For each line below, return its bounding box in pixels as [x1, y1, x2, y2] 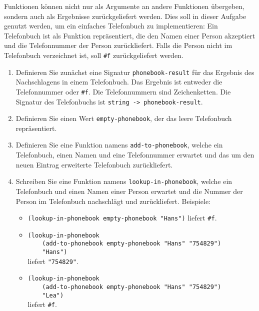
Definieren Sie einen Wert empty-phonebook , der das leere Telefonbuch [15, 113, 232, 123]
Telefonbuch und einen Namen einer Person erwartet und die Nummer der [15, 185, 243, 196]
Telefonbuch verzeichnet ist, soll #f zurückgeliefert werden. [4, 49, 183, 60]
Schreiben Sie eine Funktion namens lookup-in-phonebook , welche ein [15, 176, 232, 186]
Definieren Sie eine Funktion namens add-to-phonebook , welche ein [15, 139, 223, 150]
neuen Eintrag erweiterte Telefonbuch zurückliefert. [15, 159, 173, 169]
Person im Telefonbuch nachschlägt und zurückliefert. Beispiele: [15, 195, 211, 206]
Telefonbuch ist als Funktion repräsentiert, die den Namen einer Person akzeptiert [4, 30, 255, 40]
